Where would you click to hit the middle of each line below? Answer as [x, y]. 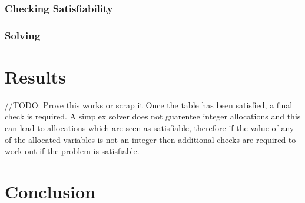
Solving [23, 35]
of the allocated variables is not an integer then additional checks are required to [150, 139]
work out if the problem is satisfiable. [72, 151]
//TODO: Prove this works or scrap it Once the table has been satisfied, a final [149, 104]
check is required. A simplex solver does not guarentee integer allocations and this [153, 116]
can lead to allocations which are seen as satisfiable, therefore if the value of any [150, 128]
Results [35, 76]
